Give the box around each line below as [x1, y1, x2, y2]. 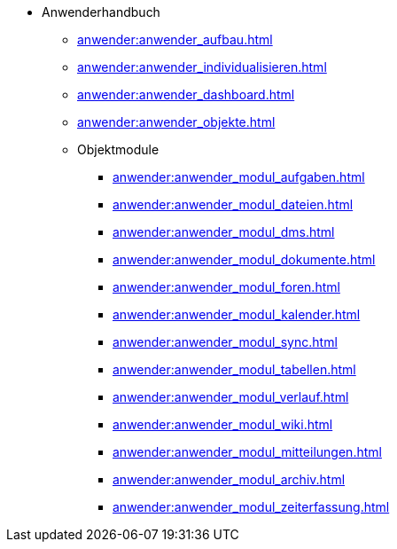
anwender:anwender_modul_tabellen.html [113, 362, 356, 377]
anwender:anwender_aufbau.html [77, 32, 273, 47]
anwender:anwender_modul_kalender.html [113, 307, 361, 322]
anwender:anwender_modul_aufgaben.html [113, 169, 365, 184]
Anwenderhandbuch [42, 4, 160, 20]
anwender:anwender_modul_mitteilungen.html [113, 444, 382, 459]
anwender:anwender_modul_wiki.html [113, 417, 333, 432]
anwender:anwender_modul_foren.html [113, 279, 340, 294]
